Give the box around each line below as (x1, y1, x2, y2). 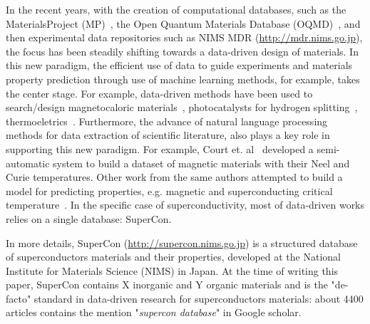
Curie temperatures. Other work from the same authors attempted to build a (6, 169, 343, 184)
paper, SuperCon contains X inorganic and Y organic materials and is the (6, 277, 328, 292)
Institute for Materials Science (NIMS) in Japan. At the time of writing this (6, 263, 339, 278)
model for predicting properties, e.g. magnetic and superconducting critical (6, 183, 333, 198)
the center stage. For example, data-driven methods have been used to (6, 85, 313, 100)
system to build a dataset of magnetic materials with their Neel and (53, 155, 350, 170)
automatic (6, 155, 50, 170)
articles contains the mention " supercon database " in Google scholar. (6, 305, 302, 320)
